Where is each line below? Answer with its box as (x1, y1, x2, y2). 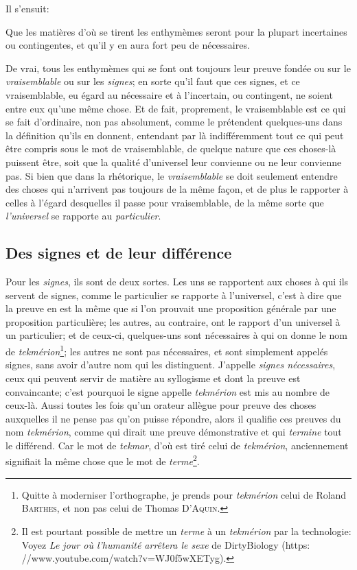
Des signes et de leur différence (5, 242, 232, 263)
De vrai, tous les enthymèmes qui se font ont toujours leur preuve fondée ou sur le (5, 60, 351, 75)
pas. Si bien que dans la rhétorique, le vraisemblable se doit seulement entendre (5, 168, 338, 182)
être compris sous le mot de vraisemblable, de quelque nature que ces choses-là (5, 141, 336, 156)
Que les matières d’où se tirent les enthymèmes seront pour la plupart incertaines (5, 24, 347, 38)
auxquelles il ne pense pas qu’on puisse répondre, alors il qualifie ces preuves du (5, 411, 341, 425)
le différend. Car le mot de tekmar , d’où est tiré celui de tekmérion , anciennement (5, 438, 349, 452)
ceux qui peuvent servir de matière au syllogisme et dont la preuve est (5, 370, 301, 385)
